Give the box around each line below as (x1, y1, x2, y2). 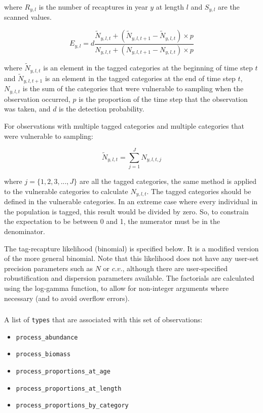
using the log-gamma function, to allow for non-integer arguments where (4, 283, 229, 293)
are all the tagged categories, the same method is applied (80, 176, 257, 186)
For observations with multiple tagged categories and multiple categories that (4, 120, 244, 131)
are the (218, 2, 240, 12)
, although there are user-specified (122, 262, 228, 273)
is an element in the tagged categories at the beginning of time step (43, 62, 253, 73)
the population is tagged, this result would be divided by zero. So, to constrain (4, 206, 249, 216)
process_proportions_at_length (16, 385, 122, 392)
